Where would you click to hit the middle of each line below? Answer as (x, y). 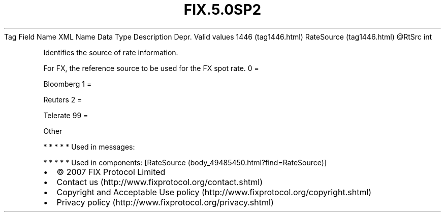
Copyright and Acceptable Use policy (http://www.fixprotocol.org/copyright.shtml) (214, 192)
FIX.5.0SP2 (222, 10)
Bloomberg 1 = (68, 84)
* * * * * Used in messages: (89, 147)
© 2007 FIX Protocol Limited (111, 172)
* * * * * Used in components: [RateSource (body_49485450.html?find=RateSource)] (185, 162)
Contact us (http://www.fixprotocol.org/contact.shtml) (160, 182)
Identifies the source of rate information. (111, 52)
